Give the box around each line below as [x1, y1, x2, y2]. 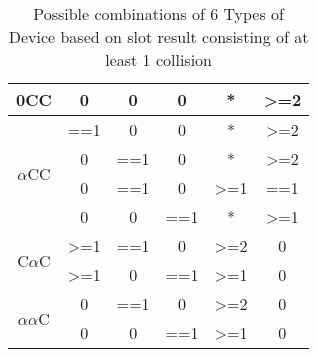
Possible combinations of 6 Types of [33, 2, 285, 25]
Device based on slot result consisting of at [8, 25, 309, 48]
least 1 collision [105, 48, 213, 71]
